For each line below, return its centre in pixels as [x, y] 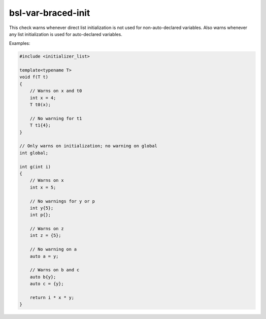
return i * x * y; [52, 297]
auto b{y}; [43, 277]
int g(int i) [35, 167]
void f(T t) [34, 77]
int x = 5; [43, 187]
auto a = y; [44, 256]
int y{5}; [42, 208]
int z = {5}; [46, 236]
